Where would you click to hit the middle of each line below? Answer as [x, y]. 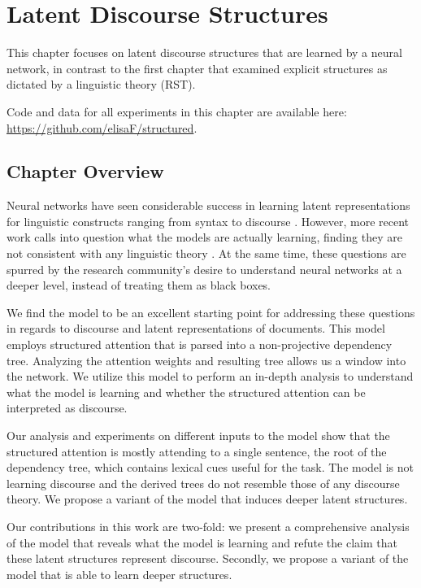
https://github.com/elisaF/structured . [102, 127]
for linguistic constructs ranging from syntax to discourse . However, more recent [208, 221]
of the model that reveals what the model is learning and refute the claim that [202, 542]
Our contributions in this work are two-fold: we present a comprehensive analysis [208, 526]
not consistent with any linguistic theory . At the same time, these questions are [206, 253]
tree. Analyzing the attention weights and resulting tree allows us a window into [206, 360]
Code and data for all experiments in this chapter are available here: [177, 111]
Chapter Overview [85, 171]
